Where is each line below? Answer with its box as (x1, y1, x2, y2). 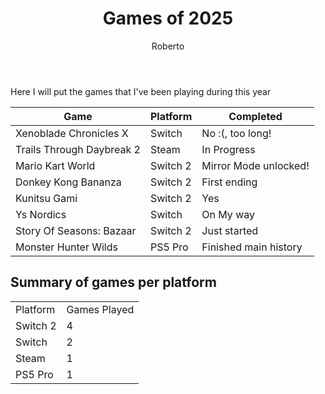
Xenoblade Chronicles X (15, 126, 129, 140)
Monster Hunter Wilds (15, 240, 118, 254)
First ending (201, 175, 258, 189)
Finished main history (201, 240, 303, 254)
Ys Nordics (15, 207, 67, 221)
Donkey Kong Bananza (15, 175, 122, 189)
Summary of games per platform (10, 274, 217, 291)
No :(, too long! (201, 126, 272, 140)
